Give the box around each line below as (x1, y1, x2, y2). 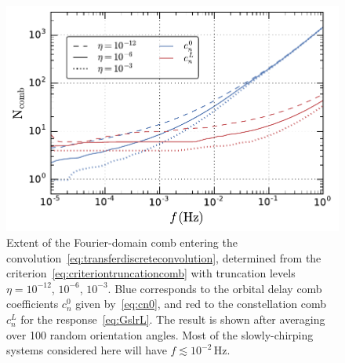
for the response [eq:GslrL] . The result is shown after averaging (20, 311, 325, 328)
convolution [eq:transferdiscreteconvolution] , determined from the (6, 249, 321, 266)
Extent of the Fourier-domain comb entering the (6, 234, 238, 251)
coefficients (6, 295, 59, 312)
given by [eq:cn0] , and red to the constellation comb (75, 295, 327, 312)
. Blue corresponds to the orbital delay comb (107, 280, 322, 296)
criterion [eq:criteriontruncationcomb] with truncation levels (6, 265, 296, 281)
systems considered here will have (6, 342, 167, 358)
